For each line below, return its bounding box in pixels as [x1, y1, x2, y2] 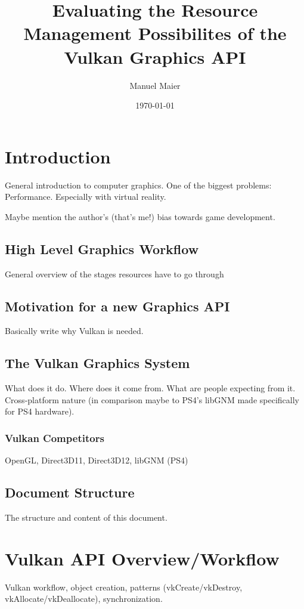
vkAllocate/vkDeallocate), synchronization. [5, 592, 163, 605]
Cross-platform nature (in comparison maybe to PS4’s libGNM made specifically [5, 393, 299, 406]
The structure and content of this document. [5, 511, 167, 523]
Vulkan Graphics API [64, 44, 246, 69]
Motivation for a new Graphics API [5, 296, 230, 315]
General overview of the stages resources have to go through [5, 267, 224, 280]
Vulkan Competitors [5, 430, 104, 445]
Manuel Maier [129, 79, 181, 91]
